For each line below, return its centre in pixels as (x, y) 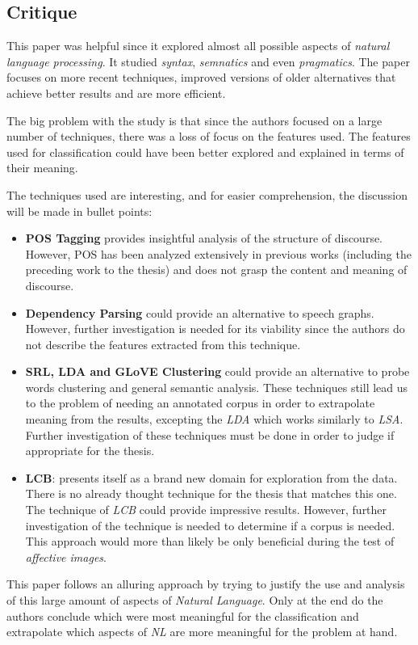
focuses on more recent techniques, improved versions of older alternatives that (201, 77)
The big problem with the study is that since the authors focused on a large (194, 120)
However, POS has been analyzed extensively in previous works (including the (218, 253)
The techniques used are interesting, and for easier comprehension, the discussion (207, 194)
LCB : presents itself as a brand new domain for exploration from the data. (211, 477)
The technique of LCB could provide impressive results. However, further (206, 510)
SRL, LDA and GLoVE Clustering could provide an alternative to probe (217, 371)
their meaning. (42, 168)
